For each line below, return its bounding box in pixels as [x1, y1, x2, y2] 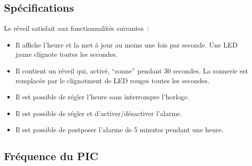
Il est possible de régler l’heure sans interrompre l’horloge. [15, 92, 189, 102]
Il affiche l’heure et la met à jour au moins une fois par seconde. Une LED [15, 39, 238, 49]
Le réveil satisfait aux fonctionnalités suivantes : [4, 23, 149, 33]
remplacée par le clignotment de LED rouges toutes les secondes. [15, 75, 209, 85]
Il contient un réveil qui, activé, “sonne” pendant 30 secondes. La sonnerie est [15, 65, 248, 75]
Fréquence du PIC [4, 148, 98, 164]
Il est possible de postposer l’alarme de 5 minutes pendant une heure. [15, 124, 224, 135]
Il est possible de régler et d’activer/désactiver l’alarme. [15, 108, 183, 118]
